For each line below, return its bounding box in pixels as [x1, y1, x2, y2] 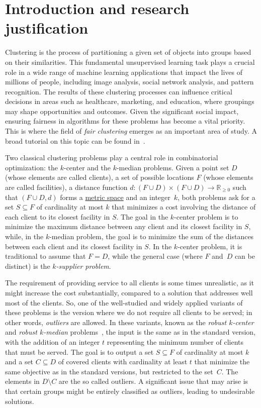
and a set [5, 356, 34, 367]
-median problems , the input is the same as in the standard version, [43, 327, 256, 337]
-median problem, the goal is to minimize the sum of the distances [49, 231, 254, 241]
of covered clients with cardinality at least [58, 356, 188, 367]
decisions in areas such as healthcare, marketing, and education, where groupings [5, 96, 254, 107]
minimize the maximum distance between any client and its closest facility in [5, 221, 242, 232]
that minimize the [194, 356, 250, 367]
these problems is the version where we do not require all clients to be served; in [5, 307, 252, 318]
